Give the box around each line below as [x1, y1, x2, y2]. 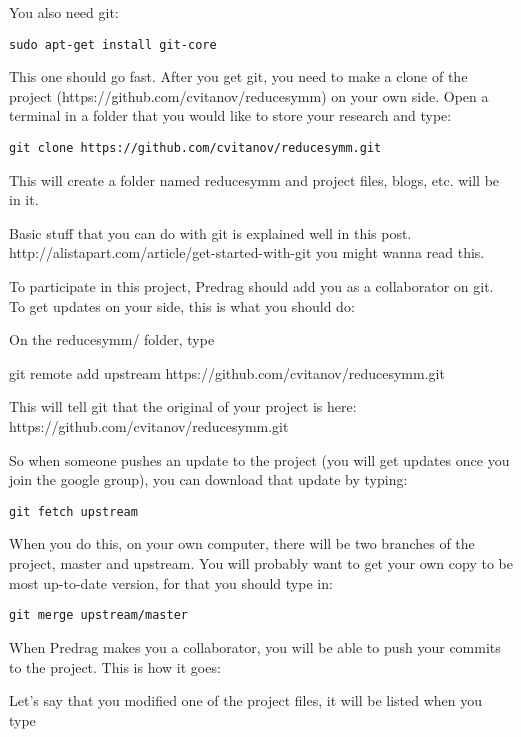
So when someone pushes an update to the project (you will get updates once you [9, 449, 510, 470]
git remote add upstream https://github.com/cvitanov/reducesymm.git [9, 362, 445, 383]
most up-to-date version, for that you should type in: [9, 572, 333, 593]
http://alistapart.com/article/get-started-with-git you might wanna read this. [9, 242, 485, 263]
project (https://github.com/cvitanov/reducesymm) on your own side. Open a [9, 85, 489, 106]
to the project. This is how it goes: [9, 656, 221, 677]
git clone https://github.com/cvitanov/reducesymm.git [9, 141, 382, 156]
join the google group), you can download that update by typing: [9, 469, 408, 490]
